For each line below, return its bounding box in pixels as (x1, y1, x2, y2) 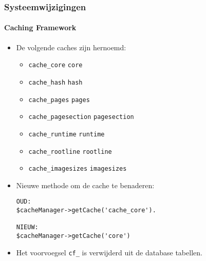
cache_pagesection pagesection (28, 113, 134, 121)
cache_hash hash (28, 78, 83, 86)
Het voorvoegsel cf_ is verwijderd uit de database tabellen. (16, 247, 202, 257)
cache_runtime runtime (28, 130, 105, 138)
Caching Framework (4, 22, 77, 33)
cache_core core (28, 62, 83, 69)
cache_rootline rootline (28, 148, 112, 155)
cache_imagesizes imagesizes (28, 165, 127, 173)
